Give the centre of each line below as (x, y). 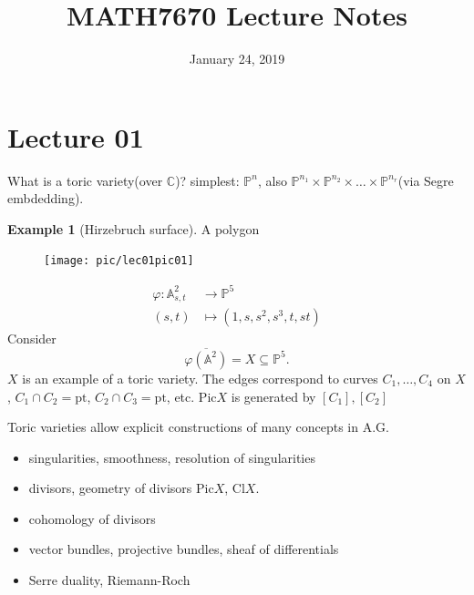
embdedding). (46, 198)
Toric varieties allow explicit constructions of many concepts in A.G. (198, 427)
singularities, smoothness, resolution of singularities (172, 457)
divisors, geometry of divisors (110, 488)
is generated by (273, 396)
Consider (32, 339)
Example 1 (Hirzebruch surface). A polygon (134, 228)
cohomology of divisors (92, 518)
